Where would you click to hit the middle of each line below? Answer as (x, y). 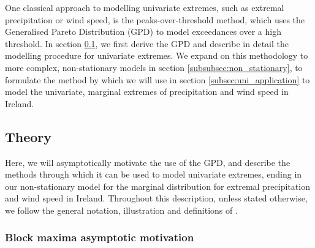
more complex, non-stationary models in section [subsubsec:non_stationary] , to (154, 67)
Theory (28, 136)
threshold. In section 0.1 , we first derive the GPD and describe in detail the (147, 43)
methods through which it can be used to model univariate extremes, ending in (154, 174)
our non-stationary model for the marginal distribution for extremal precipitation (157, 186)
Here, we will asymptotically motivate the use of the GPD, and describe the (148, 162)
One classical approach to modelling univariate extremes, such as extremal (145, 7)
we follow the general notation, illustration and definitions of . (121, 210)
